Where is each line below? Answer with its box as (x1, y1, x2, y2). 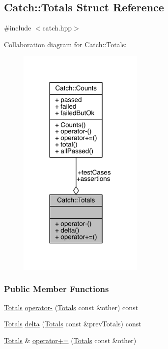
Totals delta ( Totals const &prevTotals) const (4, 319, 141, 329)
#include (4, 23, 31, 33)
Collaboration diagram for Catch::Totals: (4, 39, 127, 49)
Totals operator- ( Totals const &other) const (4, 302, 139, 312)
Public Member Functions (4, 283, 109, 295)
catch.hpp (42, 23, 72, 33)
